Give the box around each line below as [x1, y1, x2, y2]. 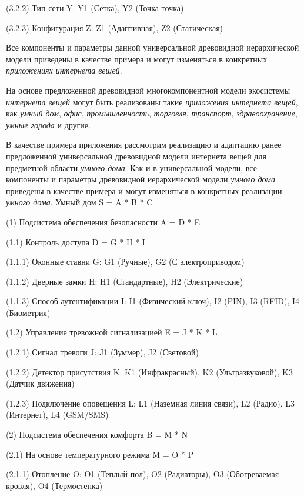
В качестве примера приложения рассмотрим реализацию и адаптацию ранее [6, 138, 282, 151]
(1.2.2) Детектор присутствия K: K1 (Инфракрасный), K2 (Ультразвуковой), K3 [6, 365, 293, 378]
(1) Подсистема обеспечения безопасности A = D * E [6, 215, 200, 228]
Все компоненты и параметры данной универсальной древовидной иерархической [6, 41, 299, 54]
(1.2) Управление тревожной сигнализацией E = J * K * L [6, 326, 218, 338]
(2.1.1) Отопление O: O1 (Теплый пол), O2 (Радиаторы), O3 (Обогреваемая [6, 468, 279, 480]
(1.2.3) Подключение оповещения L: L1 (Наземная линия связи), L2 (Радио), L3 [6, 397, 295, 409]
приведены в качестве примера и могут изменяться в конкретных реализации [6, 184, 282, 197]
